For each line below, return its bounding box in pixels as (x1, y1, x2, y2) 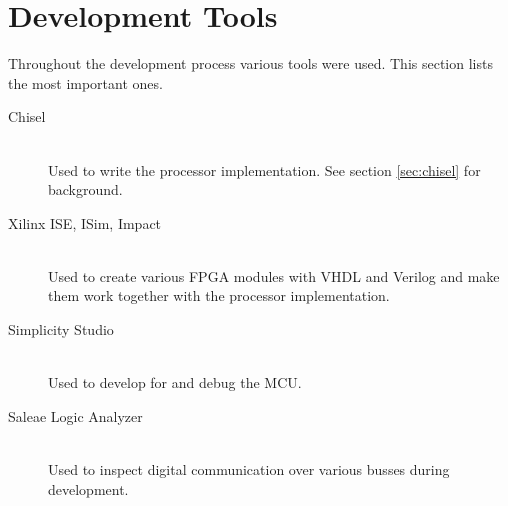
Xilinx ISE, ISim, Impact (8, 212, 162, 233)
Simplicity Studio (8, 319, 114, 340)
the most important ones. (8, 72, 163, 93)
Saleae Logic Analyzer (8, 405, 143, 426)
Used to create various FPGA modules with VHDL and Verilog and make (48, 265, 500, 286)
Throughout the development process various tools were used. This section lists (8, 53, 493, 74)
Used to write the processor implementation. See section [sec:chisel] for (48, 159, 481, 180)
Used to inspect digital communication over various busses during (48, 459, 450, 480)
